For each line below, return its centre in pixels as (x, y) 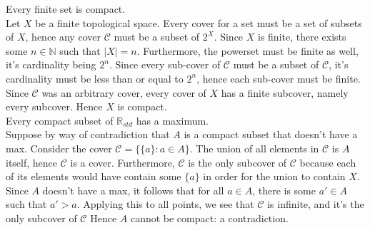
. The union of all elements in (254, 148)
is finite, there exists (302, 37)
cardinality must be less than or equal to (95, 78)
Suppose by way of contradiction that (88, 134)
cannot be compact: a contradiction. (209, 218)
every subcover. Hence (54, 106)
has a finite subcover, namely (285, 92)
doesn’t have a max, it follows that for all (133, 190)
